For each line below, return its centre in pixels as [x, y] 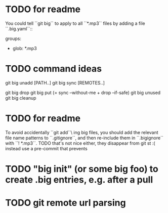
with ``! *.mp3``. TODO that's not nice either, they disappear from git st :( [80, 143]
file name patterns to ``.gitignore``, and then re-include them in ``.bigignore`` [84, 138]
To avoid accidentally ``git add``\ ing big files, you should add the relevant [82, 132]
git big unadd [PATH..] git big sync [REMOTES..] [55, 82]
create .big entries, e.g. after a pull [79, 180]
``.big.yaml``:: [19, 28]
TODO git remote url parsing [66, 203]
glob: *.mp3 [25, 48]
